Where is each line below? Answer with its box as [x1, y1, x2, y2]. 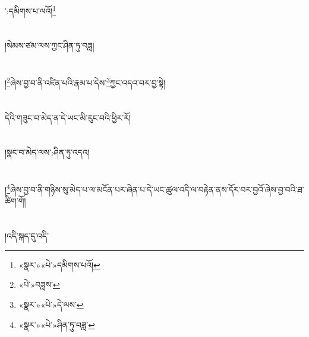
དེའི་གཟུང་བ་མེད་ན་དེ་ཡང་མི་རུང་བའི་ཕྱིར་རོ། [5, 111, 131, 123]
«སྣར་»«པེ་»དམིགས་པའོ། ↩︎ [18, 258, 100, 271]
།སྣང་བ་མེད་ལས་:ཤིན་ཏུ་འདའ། [5, 146, 90, 158]
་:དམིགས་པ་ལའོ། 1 [5, 3, 56, 17]
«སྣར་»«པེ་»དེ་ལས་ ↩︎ [18, 298, 84, 311]
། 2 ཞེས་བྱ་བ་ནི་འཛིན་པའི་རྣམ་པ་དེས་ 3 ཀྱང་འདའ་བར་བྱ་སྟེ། [5, 75, 166, 88]
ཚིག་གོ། [5, 195, 26, 207]
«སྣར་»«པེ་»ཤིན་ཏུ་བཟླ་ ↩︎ [18, 318, 96, 330]
